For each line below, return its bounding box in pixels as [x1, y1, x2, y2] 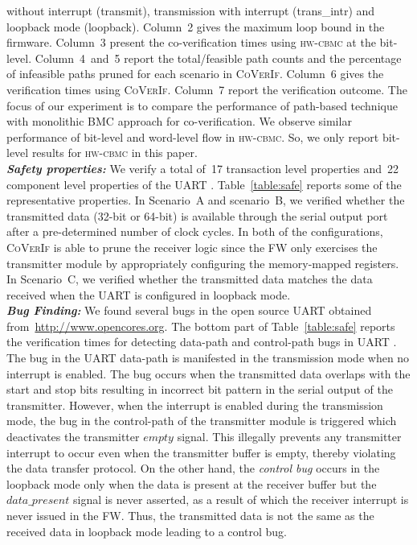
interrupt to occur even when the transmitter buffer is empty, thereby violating [6, 444, 396, 460]
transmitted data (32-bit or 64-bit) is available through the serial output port [6, 207, 388, 224]
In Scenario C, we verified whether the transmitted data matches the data [6, 270, 373, 287]
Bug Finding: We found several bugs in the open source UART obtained [6, 302, 372, 319]
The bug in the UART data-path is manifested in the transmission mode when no [6, 349, 410, 366]
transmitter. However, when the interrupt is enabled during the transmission [6, 396, 383, 413]
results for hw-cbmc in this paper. [31, 144, 198, 161]
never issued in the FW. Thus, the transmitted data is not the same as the [6, 507, 374, 523]
